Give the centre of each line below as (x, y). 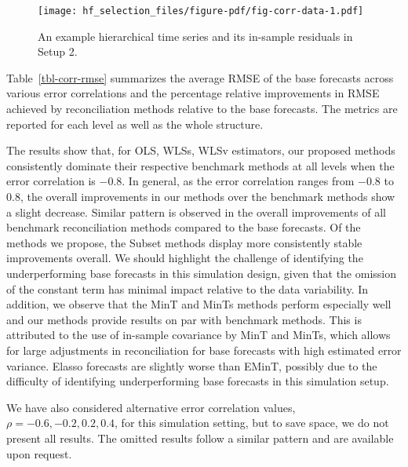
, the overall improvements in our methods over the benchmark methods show (208, 196)
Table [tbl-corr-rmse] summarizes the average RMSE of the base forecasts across (200, 77)
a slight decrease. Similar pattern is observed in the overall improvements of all (196, 212)
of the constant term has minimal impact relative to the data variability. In (188, 288)
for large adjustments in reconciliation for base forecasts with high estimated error (204, 350)
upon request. (39, 453)
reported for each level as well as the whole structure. (135, 124)
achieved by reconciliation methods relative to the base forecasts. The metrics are (202, 109)
